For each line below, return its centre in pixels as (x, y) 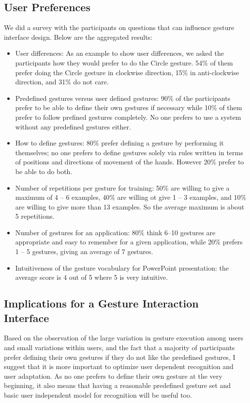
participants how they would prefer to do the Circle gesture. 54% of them (124, 62)
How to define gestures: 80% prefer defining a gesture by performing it (119, 143)
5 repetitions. (35, 216)
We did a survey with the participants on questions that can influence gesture (119, 27)
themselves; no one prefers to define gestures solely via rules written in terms (129, 152)
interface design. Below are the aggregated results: (78, 37)
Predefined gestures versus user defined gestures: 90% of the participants (123, 98)
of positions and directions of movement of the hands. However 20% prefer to (130, 162)
